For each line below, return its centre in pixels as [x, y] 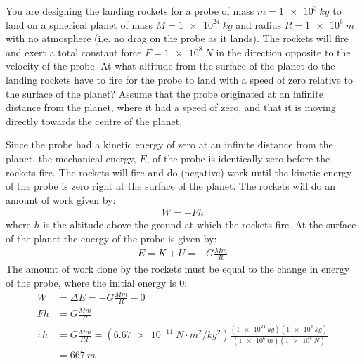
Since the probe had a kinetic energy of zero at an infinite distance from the [169, 144]
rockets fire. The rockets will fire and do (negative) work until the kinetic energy [179, 172]
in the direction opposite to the [283, 52]
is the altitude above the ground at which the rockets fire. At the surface [200, 225]
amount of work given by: [61, 199]
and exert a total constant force [74, 52]
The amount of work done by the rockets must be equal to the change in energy [178, 268]
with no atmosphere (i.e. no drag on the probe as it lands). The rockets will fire [177, 38]
